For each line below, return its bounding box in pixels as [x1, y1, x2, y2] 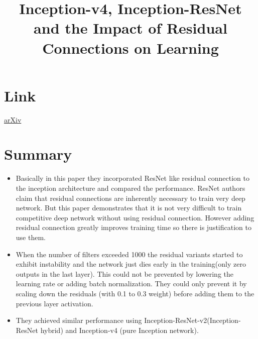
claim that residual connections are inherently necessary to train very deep [16, 192, 245, 203]
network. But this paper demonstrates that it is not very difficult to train [16, 202, 242, 213]
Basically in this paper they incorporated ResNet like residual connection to [16, 173, 249, 183]
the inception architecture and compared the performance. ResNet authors [16, 183, 245, 193]
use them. [16, 232, 46, 242]
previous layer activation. [16, 298, 93, 308]
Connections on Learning [42, 37, 219, 58]
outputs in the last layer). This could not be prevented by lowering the [16, 268, 233, 279]
